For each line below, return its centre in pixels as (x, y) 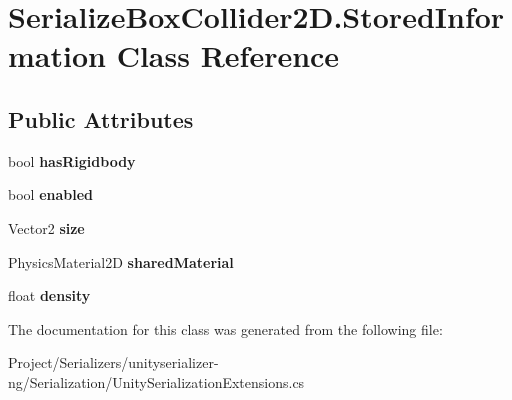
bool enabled (51, 194)
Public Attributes (101, 118)
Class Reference (228, 55)
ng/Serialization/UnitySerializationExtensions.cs (156, 381)
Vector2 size (46, 227)
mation (57, 55)
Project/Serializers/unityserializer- (113, 362)
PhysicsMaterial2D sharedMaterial (121, 261)
